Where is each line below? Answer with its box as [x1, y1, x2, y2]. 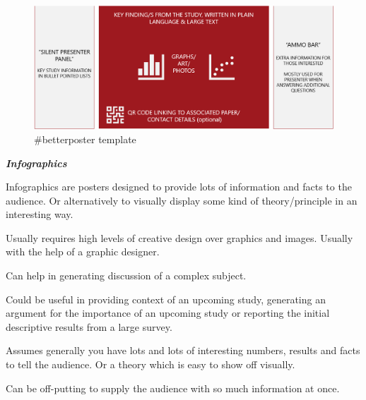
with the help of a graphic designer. [6, 244, 160, 259]
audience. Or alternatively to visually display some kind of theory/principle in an [6, 193, 358, 207]
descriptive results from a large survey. [6, 319, 172, 334]
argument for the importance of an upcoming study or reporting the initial [6, 305, 330, 320]
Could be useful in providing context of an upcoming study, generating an [6, 291, 326, 306]
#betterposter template [34, 131, 136, 146]
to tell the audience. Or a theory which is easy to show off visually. [6, 357, 295, 372]
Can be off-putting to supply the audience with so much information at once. [6, 380, 340, 395]
